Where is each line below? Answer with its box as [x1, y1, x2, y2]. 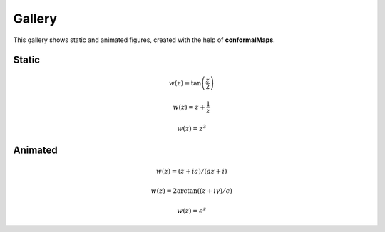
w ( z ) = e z [177, 205, 207, 215]
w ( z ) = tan [168, 79, 202, 87]
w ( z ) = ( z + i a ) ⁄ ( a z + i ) [155, 167, 227, 175]
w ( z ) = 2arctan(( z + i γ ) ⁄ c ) [150, 187, 233, 195]
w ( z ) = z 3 [177, 123, 207, 133]
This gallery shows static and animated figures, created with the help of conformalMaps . [13, 36, 276, 44]
